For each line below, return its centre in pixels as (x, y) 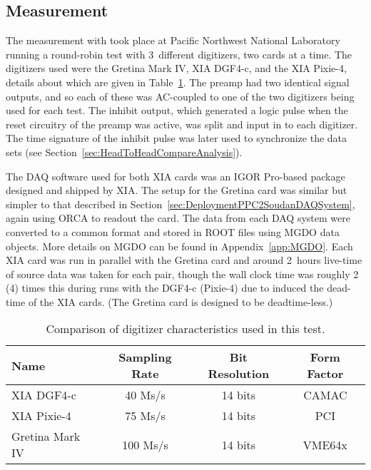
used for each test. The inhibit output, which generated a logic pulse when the (177, 110)
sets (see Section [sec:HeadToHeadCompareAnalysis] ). (124, 152)
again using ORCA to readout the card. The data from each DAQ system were (178, 218)
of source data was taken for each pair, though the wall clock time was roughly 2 (182, 274)
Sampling (145, 357)
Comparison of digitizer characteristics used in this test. (185, 329)
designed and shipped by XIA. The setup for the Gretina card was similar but (177, 190)
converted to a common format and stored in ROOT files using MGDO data (173, 231)
